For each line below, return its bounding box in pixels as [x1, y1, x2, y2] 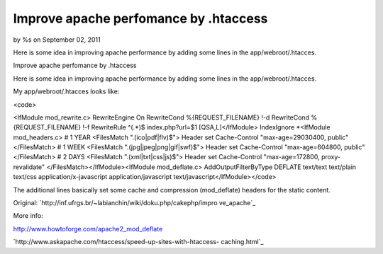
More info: [13, 212, 44, 220]
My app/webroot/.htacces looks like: [13, 87, 120, 96]
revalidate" [13, 163, 45, 171]
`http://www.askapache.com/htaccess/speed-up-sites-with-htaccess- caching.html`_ [13, 238, 264, 246]
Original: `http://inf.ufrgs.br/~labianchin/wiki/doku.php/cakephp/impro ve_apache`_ [13, 199, 256, 207]
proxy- [321, 153, 340, 161]
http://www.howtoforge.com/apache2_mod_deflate [13, 224, 163, 233]
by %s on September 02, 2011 [13, 35, 101, 44]
